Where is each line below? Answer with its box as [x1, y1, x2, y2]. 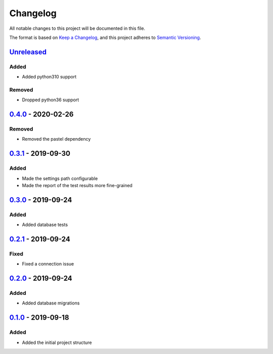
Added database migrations [22, 300, 80, 306]
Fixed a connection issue [22, 261, 74, 267]
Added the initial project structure [22, 339, 92, 345]
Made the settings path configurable [22, 175, 98, 182]
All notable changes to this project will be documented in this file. [9, 25, 146, 31]
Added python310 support [22, 74, 77, 80]
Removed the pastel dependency [22, 136, 91, 142]
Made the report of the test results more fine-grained [22, 182, 132, 188]
